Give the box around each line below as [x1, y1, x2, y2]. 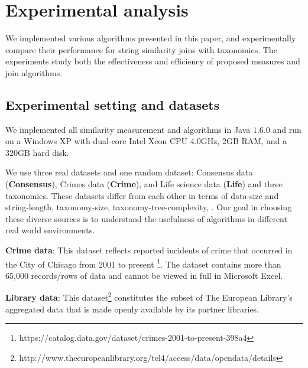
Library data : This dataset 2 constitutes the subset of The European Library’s [5, 289, 293, 304]
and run [273, 123, 301, 135]
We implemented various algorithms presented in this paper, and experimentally [5, 32, 296, 44]
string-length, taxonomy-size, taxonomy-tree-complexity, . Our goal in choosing [5, 201, 292, 213]
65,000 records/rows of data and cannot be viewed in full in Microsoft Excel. [5, 269, 283, 281]
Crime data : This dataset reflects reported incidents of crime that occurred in [5, 244, 293, 256]
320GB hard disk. [5, 146, 69, 158]
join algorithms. [5, 66, 63, 79]
